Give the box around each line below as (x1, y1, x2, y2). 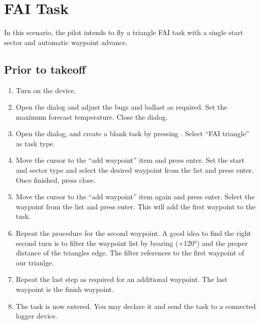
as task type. (16, 138, 55, 148)
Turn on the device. (16, 85, 76, 95)
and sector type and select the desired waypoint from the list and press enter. (16, 165, 254, 175)
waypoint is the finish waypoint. (16, 284, 114, 294)
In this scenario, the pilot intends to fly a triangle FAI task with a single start (4, 27, 243, 38)
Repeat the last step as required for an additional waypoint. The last (16, 274, 227, 284)
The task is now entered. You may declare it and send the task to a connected (16, 300, 256, 311)
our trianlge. (16, 257, 54, 267)
